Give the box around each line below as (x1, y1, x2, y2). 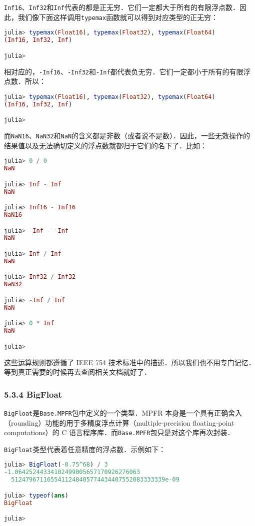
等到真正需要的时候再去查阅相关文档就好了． (4, 367, 151, 377)
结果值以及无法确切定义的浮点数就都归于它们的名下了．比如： (4, 140, 207, 150)
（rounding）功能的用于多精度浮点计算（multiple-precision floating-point (4, 417, 234, 428)
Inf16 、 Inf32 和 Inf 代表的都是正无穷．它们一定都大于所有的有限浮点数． (4, 2, 240, 12)
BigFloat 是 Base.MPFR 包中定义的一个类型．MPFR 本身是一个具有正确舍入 (4, 407, 242, 418)
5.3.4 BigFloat (4, 388, 62, 400)
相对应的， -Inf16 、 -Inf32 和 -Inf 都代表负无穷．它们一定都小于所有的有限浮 (4, 66, 250, 76)
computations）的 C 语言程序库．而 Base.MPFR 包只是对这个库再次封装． (4, 427, 234, 438)
